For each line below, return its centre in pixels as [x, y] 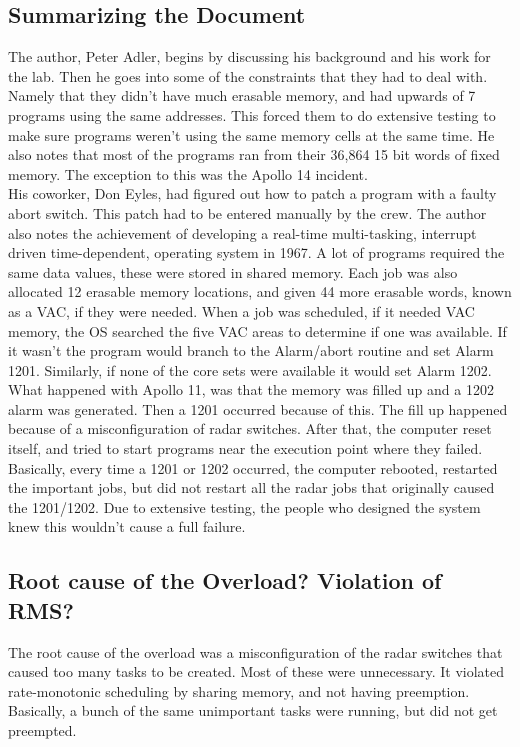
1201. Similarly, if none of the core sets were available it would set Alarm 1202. [250, 369]
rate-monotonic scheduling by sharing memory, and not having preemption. [239, 690]
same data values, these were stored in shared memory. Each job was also [233, 271]
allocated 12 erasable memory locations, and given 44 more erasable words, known [260, 291]
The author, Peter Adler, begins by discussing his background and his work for [249, 56]
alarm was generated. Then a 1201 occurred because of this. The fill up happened [258, 408]
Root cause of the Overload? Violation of [225, 580]
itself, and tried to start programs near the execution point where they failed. [245, 448]
